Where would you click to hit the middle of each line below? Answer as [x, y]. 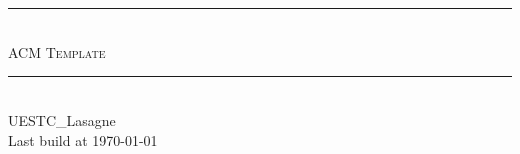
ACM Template [57, 51]
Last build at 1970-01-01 [83, 139]
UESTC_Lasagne [62, 119]
